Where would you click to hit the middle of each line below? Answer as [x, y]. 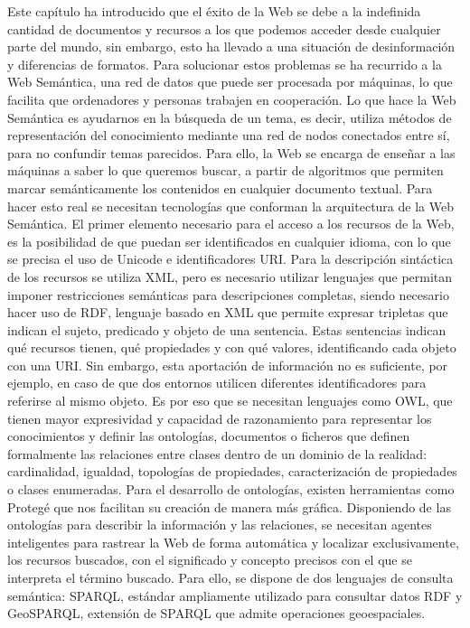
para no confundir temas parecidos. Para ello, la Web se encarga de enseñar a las [231, 152]
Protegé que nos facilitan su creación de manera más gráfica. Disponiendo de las [229, 506]
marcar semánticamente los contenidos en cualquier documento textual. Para [220, 187]
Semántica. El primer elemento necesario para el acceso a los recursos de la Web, [231, 224]
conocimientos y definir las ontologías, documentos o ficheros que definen [209, 436]
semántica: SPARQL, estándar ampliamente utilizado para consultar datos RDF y [235, 595]
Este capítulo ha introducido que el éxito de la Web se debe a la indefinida [214, 11]
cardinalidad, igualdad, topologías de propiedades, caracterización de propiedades [232, 471]
